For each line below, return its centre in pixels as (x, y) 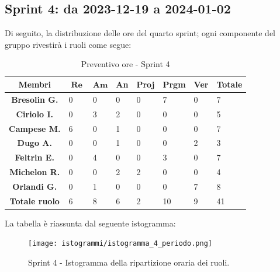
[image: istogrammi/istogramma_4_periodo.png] (120, 244)
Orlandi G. (35, 186)
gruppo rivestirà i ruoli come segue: (68, 44)
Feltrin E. (34, 157)
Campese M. (35, 128)
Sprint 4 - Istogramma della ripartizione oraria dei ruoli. (129, 262)
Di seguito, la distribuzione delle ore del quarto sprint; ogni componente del (140, 33)
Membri (35, 84)
